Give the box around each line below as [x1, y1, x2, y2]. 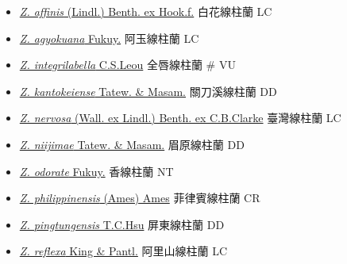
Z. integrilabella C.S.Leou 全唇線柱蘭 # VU [19, 56, 236, 73]
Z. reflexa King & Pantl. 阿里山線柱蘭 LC [19, 243, 228, 259]
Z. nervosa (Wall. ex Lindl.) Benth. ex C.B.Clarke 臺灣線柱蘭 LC [19, 109, 341, 126]
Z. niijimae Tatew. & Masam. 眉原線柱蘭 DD [19, 136, 245, 152]
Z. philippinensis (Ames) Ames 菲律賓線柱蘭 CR [19, 189, 260, 206]
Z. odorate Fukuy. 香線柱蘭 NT [19, 163, 174, 179]
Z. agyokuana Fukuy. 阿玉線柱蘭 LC [19, 29, 199, 46]
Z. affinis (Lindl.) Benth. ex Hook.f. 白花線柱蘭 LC [19, 3, 272, 19]
